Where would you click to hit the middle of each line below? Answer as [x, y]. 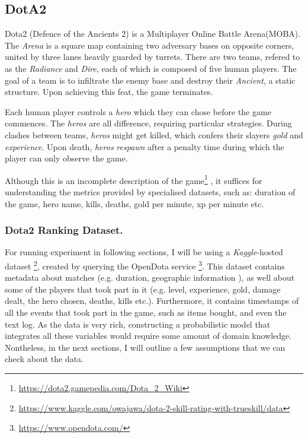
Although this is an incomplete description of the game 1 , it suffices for [134, 179]
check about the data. [44, 359]
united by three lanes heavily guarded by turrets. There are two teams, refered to [153, 57]
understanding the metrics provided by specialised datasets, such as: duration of [150, 191]
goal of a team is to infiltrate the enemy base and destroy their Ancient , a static [150, 80]
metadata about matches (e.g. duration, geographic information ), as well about [150, 277]
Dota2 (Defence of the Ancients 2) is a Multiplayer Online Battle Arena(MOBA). [153, 34]
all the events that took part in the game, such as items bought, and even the [146, 312]
